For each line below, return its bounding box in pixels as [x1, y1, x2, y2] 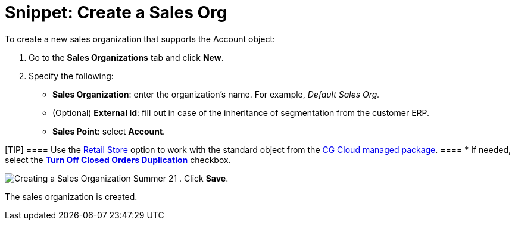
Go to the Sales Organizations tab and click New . [29, 52, 224, 62]
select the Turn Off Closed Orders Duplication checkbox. [5, 154, 231, 165]
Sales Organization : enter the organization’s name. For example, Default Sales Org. [52, 89, 380, 99]
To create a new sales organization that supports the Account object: [5, 33, 276, 44]
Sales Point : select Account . [52, 126, 166, 136]
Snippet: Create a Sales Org [5, 2, 227, 23]
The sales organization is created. [5, 191, 138, 202]
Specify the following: [29, 70, 114, 81]
